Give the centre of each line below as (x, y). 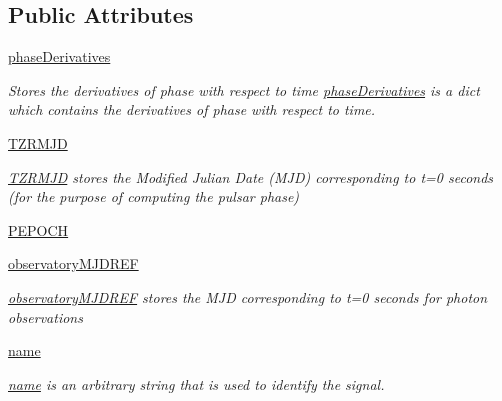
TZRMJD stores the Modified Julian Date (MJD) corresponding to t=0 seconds (251, 176)
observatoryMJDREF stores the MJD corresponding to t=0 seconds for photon (248, 296)
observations (45, 316)
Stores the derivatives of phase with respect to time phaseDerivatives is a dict (244, 89)
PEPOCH (38, 229)
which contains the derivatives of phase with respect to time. (192, 109)
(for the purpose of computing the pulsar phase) (154, 196)
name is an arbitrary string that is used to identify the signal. (196, 383)
